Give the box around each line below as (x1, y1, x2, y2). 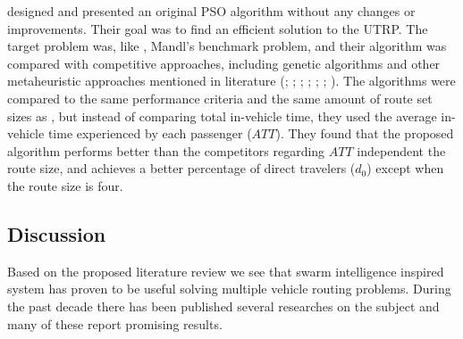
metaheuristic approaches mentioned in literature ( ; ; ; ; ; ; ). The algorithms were (7, 71, 456, 90)
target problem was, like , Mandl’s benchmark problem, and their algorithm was (7, 37, 447, 55)
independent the (357, 141, 446, 160)
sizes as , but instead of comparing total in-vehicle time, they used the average (7, 106, 437, 125)
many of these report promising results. (7, 314, 223, 333)
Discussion (7, 219, 106, 247)
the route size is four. (7, 176, 123, 194)
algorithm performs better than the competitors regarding (7, 141, 325, 160)
